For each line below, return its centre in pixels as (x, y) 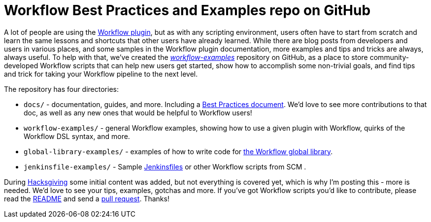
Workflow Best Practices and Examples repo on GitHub (187, 10)
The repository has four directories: (61, 89)
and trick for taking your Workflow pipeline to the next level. (101, 74)
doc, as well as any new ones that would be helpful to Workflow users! (138, 112)
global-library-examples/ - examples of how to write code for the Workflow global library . (178, 151)
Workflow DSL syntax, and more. (77, 136)
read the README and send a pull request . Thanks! (87, 198)
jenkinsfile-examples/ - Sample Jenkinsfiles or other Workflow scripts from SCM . (165, 166)
